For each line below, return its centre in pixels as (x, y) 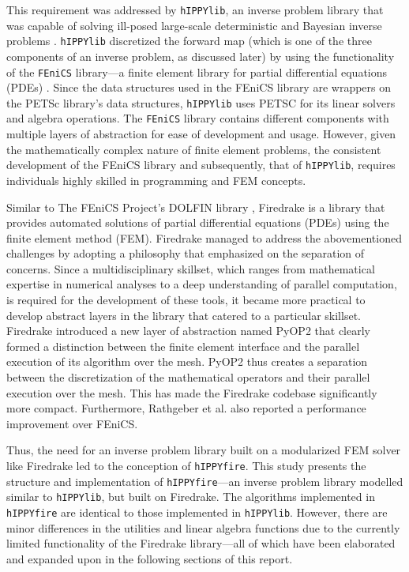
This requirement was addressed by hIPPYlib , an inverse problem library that (195, 9)
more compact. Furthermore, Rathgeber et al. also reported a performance (186, 408)
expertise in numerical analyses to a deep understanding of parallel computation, (202, 284)
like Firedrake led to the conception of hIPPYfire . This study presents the (186, 465)
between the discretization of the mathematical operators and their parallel (188, 377)
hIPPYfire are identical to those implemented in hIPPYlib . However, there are (197, 512)
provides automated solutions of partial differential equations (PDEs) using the (198, 222)
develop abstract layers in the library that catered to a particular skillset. (184, 315)
